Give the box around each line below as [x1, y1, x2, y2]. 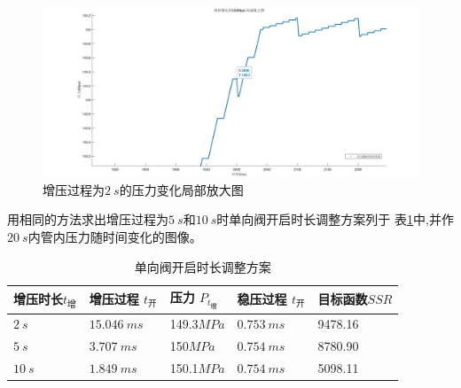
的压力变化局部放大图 [119, 180, 244, 198]
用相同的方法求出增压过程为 [7, 210, 168, 229]
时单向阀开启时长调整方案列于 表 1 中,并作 [216, 210, 454, 229]
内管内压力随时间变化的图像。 [27, 227, 202, 245]
